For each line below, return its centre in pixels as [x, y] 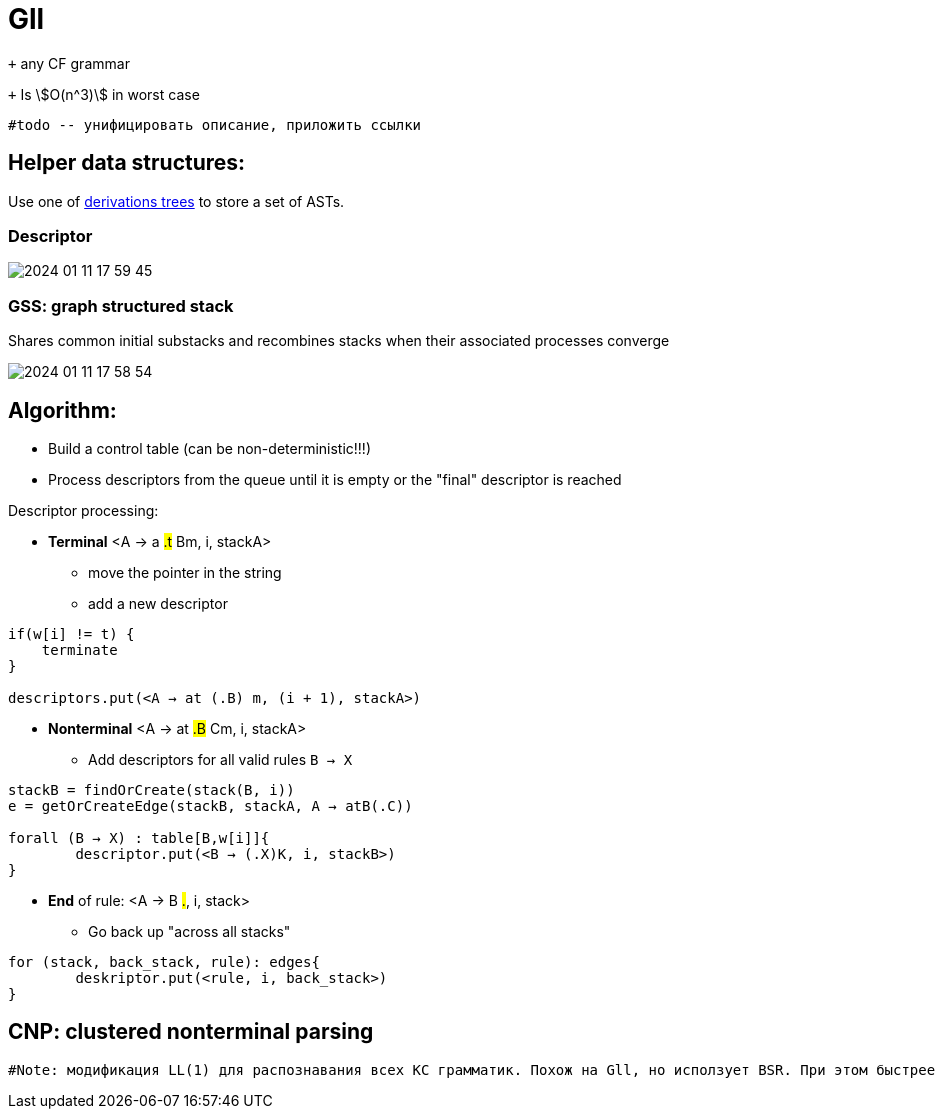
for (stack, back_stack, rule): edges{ [164, 961]
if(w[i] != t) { [71, 633]
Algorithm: [62, 410]
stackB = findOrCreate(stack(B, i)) [151, 789]
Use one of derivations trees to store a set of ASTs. [176, 201]
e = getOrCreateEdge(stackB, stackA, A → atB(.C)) [210, 805]
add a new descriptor [158, 603]
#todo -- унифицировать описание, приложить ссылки [215, 124]
